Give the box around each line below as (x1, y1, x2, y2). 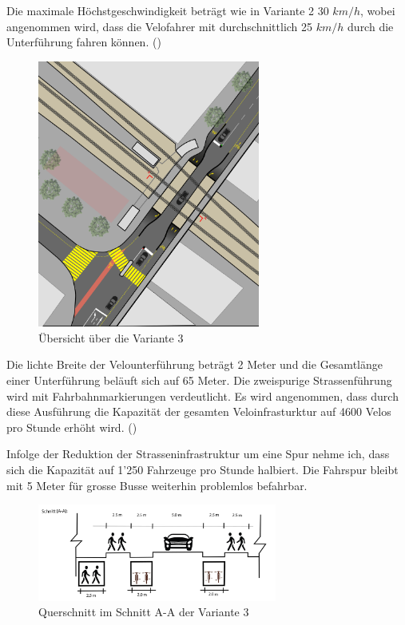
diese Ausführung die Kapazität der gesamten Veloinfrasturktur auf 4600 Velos (6, 403, 391, 420)
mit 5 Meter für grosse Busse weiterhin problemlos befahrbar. (6, 477, 308, 493)
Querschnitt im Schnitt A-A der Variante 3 (38, 603, 249, 620)
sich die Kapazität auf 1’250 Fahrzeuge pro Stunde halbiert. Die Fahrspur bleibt (6, 461, 399, 477)
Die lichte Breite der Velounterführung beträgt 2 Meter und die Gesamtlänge (6, 356, 383, 373)
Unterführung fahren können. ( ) (6, 34, 161, 50)
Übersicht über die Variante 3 (38, 329, 184, 346)
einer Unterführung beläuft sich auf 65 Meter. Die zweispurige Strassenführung (6, 371, 392, 388)
